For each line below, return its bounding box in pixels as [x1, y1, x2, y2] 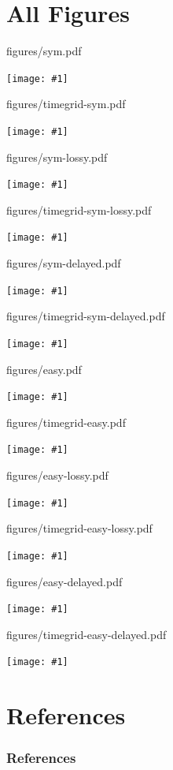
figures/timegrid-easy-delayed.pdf [6, 626, 167, 642]
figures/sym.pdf [6, 43, 82, 59]
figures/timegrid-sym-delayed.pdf [6, 308, 165, 324]
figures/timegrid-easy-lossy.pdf [6, 520, 153, 536]
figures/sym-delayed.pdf [6, 255, 121, 271]
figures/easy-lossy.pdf [6, 467, 109, 484]
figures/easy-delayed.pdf [6, 573, 123, 589]
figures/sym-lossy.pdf [6, 148, 108, 165]
